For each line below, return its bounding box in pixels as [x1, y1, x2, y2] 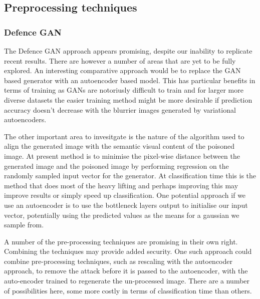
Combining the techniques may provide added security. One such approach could [4, 246, 252, 256]
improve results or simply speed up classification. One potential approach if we [4, 190, 246, 200]
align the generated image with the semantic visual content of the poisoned [4, 141, 234, 151]
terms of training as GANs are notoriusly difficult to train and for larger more [4, 85, 243, 95]
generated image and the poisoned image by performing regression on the [4, 160, 229, 171]
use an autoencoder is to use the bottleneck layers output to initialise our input [4, 199, 248, 210]
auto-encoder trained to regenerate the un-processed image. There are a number [4, 275, 250, 286]
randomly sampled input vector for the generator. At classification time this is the [4, 170, 256, 181]
